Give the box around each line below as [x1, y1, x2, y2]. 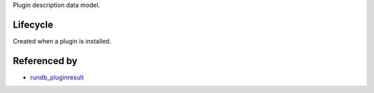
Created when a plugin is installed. [12, 37, 112, 45]
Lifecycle [12, 19, 53, 30]
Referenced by [12, 55, 78, 67]
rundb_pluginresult [30, 73, 84, 81]
